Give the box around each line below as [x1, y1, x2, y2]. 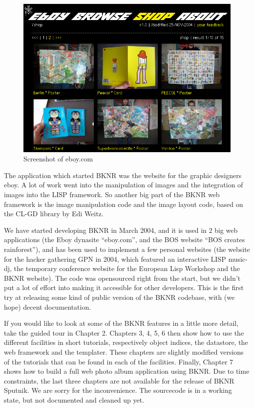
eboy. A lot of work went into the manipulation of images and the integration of [4, 180, 243, 190]
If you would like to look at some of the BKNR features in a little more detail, [4, 318, 239, 328]
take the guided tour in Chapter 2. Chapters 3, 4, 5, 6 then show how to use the [4, 327, 244, 338]
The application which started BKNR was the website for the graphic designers [4, 170, 242, 180]
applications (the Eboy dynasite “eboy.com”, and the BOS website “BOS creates [4, 234, 245, 245]
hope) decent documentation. [4, 301, 91, 312]
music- [228, 253, 248, 264]
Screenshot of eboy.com [23, 154, 93, 164]
